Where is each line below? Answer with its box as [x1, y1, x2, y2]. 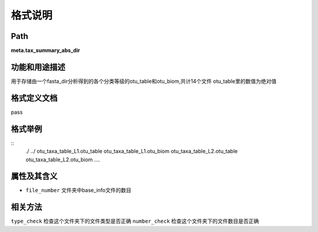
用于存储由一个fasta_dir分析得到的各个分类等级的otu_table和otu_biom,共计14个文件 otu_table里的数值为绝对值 [11, 77, 277, 85]
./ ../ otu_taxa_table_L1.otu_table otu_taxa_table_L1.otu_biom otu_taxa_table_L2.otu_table [25, 148, 238, 155]
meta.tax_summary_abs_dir [11, 47, 81, 54]
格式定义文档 [11, 93, 58, 103]
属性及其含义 [11, 171, 58, 181]
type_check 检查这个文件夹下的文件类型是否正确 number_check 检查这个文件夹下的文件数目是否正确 [11, 218, 259, 225]
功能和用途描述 [11, 62, 65, 72]
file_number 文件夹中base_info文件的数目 [25, 187, 132, 194]
